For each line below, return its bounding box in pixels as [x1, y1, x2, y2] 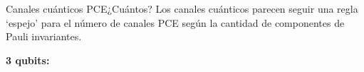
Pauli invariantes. [6, 29, 82, 44]
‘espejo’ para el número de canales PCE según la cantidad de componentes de [6, 15, 345, 30]
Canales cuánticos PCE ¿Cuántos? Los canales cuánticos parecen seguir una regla [6, 1, 358, 16]
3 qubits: [6, 52, 50, 67]
